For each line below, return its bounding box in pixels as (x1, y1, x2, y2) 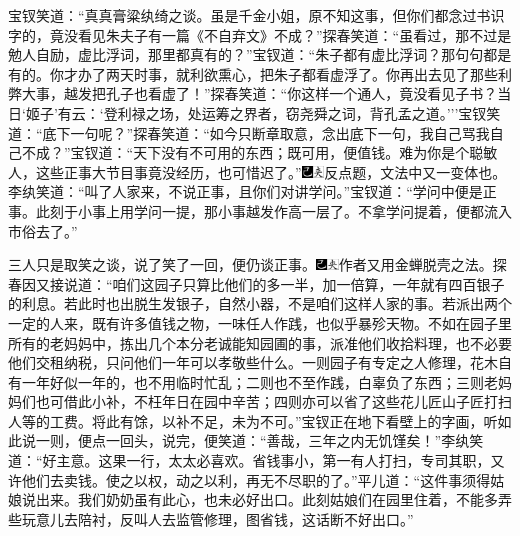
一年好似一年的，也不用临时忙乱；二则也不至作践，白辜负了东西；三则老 (21, 371, 498, 392)
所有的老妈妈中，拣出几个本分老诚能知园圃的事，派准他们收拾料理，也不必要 (8, 332, 512, 353)
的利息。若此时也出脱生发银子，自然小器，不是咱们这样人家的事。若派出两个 (8, 293, 512, 314)
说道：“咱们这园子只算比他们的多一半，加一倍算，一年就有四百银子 (63, 273, 505, 294)
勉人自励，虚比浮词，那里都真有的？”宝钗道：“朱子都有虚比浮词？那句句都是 (8, 44, 512, 65)
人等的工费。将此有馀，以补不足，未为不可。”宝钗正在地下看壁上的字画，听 (8, 410, 498, 431)
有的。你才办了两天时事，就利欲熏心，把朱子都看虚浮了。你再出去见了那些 (8, 63, 498, 84)
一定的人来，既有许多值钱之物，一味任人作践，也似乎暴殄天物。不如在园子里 (8, 312, 512, 333)
